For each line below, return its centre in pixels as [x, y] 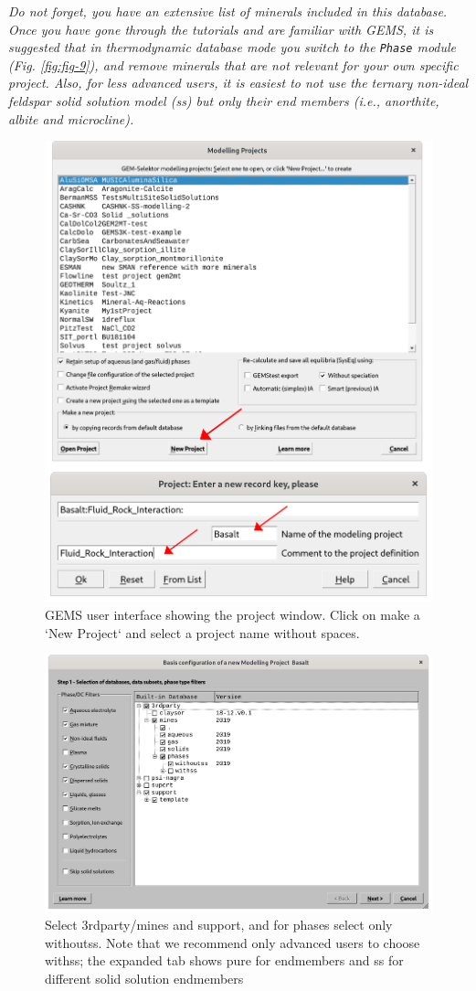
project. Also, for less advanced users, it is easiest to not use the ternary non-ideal [238, 83]
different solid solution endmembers [144, 979]
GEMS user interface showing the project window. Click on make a [233, 615]
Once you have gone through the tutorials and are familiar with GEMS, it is [221, 29]
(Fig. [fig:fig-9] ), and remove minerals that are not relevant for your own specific [233, 64]
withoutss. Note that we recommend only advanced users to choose [233, 942]
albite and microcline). [71, 118]
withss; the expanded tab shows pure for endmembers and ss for [224, 960]
